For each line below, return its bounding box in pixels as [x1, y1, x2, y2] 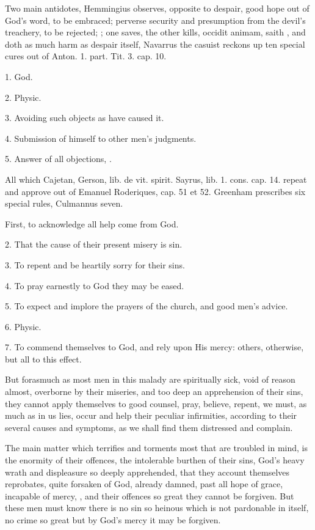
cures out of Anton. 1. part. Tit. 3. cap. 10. [5, 50, 167, 62]
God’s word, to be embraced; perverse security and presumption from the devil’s [5, 13, 306, 26]
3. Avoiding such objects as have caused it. [5, 111, 164, 124]
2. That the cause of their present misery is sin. [5, 238, 183, 251]
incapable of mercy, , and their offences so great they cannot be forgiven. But [5, 489, 294, 502]
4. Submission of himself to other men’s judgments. [5, 131, 197, 144]
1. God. [5, 70, 33, 83]
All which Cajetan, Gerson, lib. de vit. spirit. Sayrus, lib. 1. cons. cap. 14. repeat [5, 172, 307, 185]
